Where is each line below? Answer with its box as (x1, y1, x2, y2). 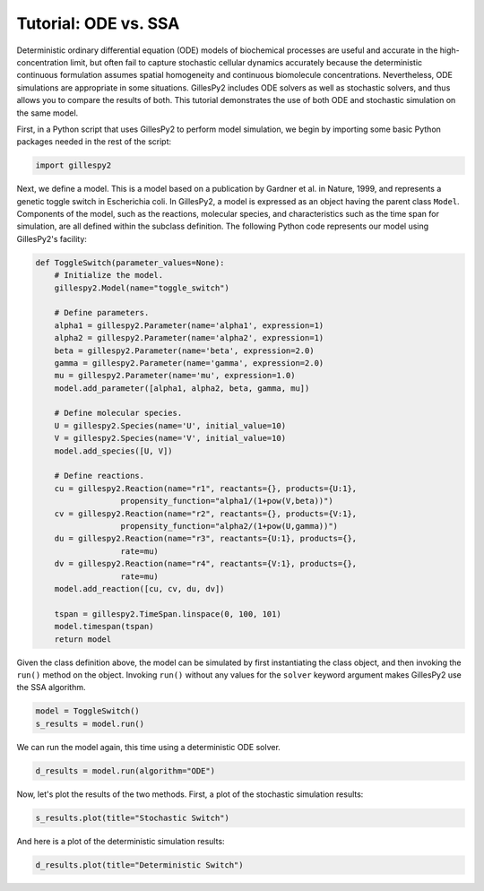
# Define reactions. (54, 471, 145, 481)
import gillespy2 (35, 160, 112, 170)
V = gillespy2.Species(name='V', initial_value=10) (54, 433, 287, 444)
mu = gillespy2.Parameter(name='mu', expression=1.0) (54, 370, 296, 381)
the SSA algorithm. (16, 682, 86, 693)
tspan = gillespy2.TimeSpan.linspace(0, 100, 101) (54, 609, 281, 619)
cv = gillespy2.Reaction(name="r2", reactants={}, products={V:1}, (54, 508, 358, 519)
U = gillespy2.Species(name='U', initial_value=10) (54, 420, 287, 430)
